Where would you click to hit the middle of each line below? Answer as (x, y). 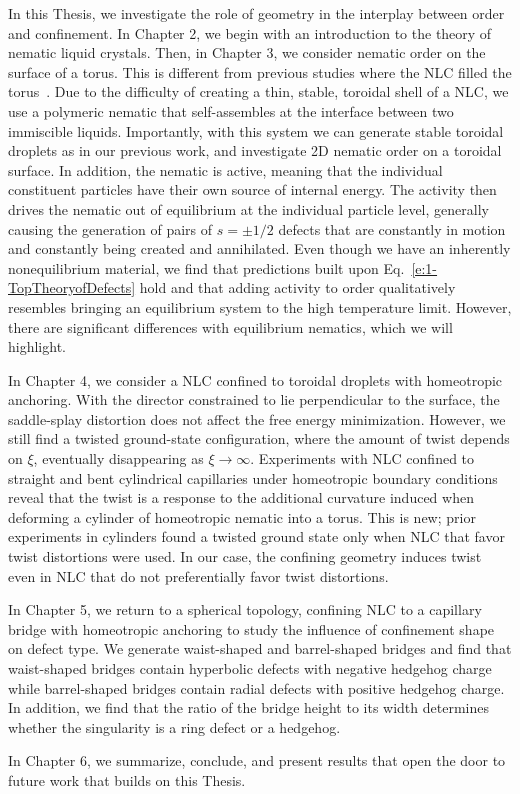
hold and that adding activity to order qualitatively (297, 287)
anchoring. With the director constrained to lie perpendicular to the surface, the (254, 399)
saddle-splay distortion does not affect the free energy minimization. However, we (257, 418)
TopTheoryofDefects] (72, 287)
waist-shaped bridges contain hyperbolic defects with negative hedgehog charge (250, 668)
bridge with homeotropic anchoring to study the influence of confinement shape (251, 628)
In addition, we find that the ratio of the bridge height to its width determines (248, 707)
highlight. (37, 346)
